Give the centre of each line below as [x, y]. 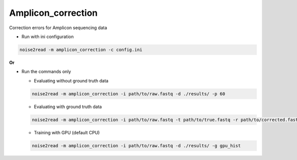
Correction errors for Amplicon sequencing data [58, 28]
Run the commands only [46, 72]
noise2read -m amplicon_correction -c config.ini [81, 50]
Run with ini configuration [48, 37]
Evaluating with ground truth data [68, 107]
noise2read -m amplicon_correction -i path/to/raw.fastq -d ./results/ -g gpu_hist [136, 145]
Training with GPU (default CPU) [67, 132]
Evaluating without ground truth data [71, 80]
